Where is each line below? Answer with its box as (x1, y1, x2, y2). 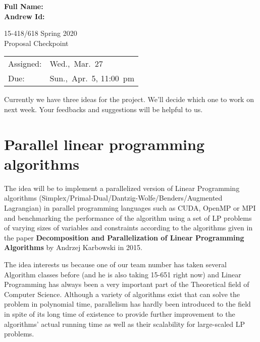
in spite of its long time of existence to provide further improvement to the (4, 309, 235, 319)
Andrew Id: (4, 11, 45, 21)
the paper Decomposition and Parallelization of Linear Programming (4, 232, 244, 242)
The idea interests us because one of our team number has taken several (4, 259, 227, 270)
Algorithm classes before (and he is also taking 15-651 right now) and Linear (4, 269, 241, 279)
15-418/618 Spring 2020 (4, 28, 77, 38)
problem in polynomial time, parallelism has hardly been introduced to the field (4, 299, 251, 309)
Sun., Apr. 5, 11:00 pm (49, 72, 135, 84)
